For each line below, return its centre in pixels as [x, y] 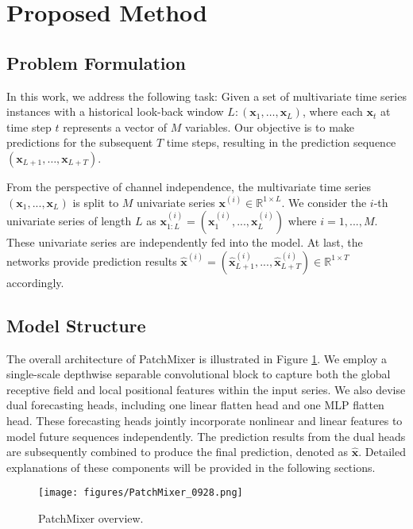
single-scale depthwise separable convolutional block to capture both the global [199, 374]
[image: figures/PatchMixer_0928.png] [141, 493]
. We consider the [324, 202]
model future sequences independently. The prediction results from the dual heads [206, 436]
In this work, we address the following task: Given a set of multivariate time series [206, 96]
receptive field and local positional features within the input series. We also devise [206, 389]
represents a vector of [115, 126]
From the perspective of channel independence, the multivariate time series [189, 186]
